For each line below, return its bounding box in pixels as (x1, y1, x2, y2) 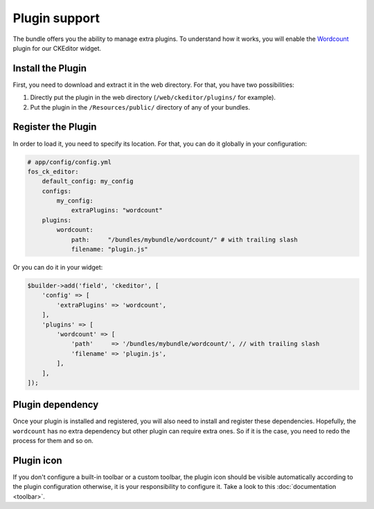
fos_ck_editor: (27, 167, 79, 175)
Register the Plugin (12, 121, 97, 133)
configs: (42, 187, 72, 195)
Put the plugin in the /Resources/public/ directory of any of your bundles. (30, 103, 251, 111)
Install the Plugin (12, 62, 87, 74)
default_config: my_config (42, 178, 134, 185)
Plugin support (12, 10, 100, 26)
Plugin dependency (12, 399, 99, 411)
